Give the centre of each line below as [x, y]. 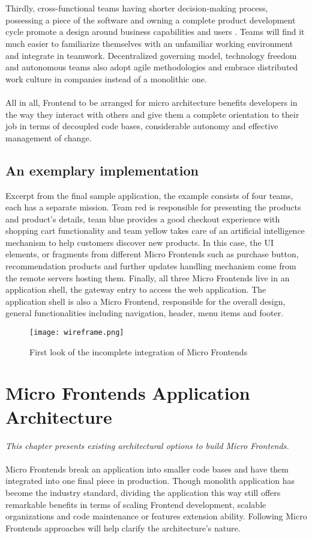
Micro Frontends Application [128, 393]
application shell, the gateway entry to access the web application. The [136, 289]
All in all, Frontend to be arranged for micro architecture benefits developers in [151, 102]
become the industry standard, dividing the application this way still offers [143, 492]
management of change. [49, 137]
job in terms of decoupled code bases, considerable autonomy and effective [142, 126]
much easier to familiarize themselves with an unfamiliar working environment [149, 43]
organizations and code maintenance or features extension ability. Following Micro [156, 516]
